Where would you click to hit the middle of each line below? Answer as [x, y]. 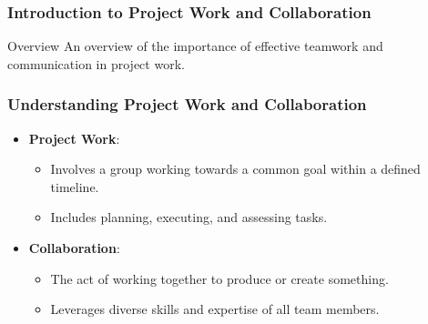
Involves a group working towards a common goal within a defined [235, 169]
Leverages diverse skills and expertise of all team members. [215, 309]
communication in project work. [96, 63]
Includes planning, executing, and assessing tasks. [189, 217]
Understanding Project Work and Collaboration [187, 104]
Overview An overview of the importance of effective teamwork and [195, 46]
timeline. [75, 186]
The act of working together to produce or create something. [219, 278]
